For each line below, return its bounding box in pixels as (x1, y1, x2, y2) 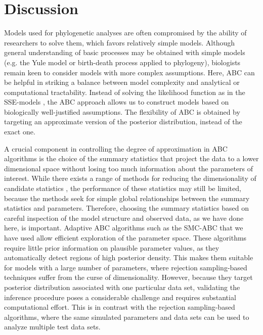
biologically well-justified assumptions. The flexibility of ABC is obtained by (4, 106, 240, 117)
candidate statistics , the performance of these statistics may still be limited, (4, 183, 241, 194)
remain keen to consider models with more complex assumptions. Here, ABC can (4, 67, 255, 77)
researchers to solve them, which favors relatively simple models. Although (4, 37, 235, 47)
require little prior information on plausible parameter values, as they (4, 242, 220, 253)
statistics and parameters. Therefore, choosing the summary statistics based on (4, 203, 249, 213)
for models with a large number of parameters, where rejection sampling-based (4, 262, 247, 272)
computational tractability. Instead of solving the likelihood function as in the (4, 86, 245, 97)
